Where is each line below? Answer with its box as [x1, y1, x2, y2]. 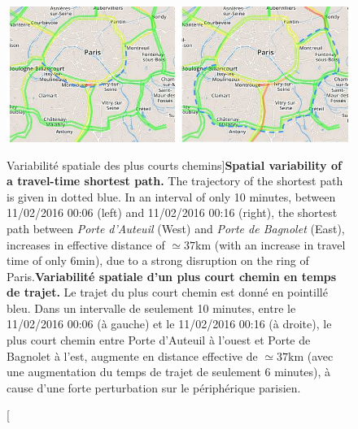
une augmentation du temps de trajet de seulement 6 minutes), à [7, 363, 331, 380]
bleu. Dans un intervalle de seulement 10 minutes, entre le [7, 299, 296, 316]
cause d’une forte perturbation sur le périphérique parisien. [7, 379, 301, 396]
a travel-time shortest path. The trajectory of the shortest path [7, 172, 343, 189]
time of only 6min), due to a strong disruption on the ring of [7, 252, 309, 269]
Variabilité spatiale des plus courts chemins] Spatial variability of [7, 156, 342, 173]
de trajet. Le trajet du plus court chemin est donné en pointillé [7, 284, 328, 301]
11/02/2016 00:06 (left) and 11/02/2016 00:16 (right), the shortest [7, 204, 338, 221]
